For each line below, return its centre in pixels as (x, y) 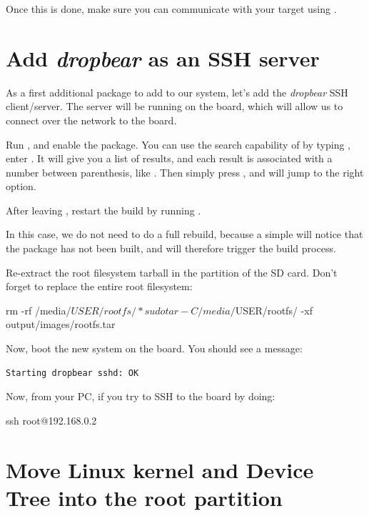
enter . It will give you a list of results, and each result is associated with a (169, 158)
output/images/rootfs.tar (61, 324)
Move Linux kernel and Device (160, 469)
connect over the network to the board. (91, 120)
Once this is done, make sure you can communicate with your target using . (171, 9)
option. (21, 186)
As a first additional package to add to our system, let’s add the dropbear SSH (177, 92)
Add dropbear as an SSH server (163, 58)
